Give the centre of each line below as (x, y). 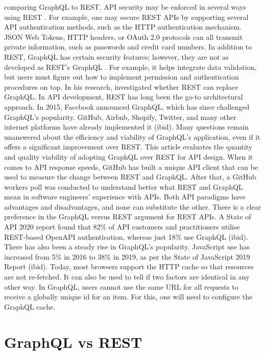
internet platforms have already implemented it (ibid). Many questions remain (127, 127)
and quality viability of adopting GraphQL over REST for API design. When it (129, 156)
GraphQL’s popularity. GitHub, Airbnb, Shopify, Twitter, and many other (120, 117)
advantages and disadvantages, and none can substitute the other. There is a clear (133, 206)
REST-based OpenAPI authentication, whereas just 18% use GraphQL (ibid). (126, 236)
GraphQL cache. (30, 306)
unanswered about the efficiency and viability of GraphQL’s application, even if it (132, 136)
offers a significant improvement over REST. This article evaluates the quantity (128, 147)
